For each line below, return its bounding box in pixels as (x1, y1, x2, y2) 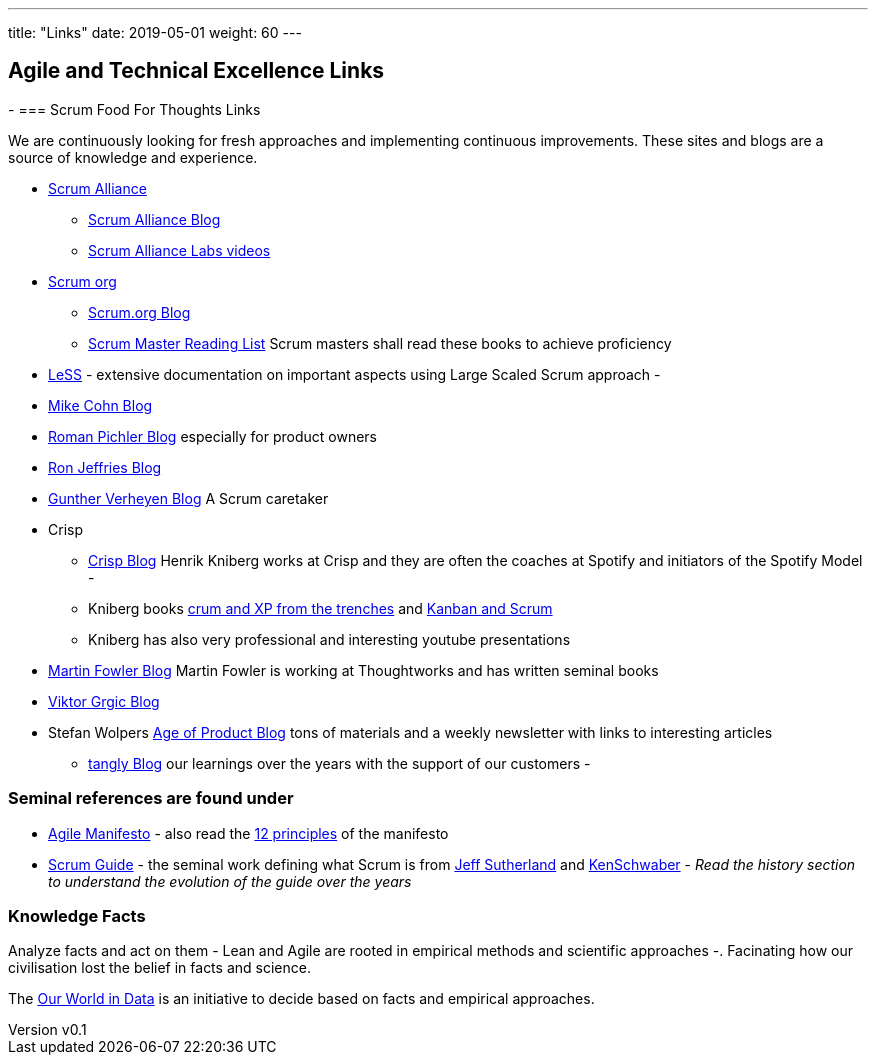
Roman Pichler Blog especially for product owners (48, 427, 378, 445)
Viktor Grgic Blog (48, 692, 160, 710)
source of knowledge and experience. (8, 148, 258, 166)
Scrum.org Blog (88, 303, 191, 321)
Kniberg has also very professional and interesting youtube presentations (88, 630, 571, 648)
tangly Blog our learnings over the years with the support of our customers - (88, 754, 591, 772)
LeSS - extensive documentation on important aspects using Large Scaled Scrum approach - (48, 365, 661, 383)
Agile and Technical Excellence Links (8, 58, 385, 84)
